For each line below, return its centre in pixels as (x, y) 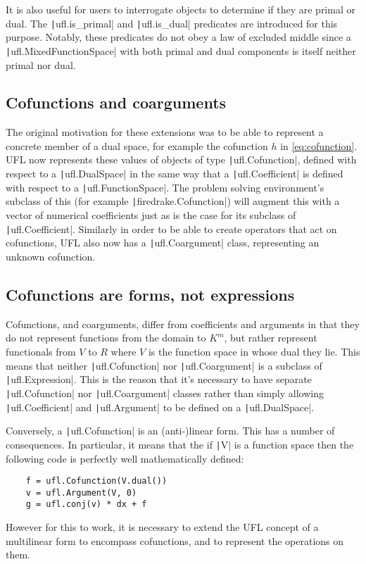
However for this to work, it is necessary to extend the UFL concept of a (162, 527)
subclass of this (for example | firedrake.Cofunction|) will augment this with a (173, 201)
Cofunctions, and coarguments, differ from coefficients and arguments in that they (183, 324)
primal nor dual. (41, 64)
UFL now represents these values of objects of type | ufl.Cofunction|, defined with (181, 159)
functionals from (41, 351)
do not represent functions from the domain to (106, 338)
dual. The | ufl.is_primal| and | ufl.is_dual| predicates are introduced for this (172, 23)
